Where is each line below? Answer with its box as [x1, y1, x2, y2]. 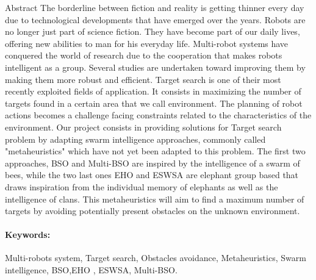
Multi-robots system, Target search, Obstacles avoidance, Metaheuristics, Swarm [5, 251, 306, 264]
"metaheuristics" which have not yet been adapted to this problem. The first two [5, 145, 306, 157]
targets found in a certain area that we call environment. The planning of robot [5, 96, 303, 109]
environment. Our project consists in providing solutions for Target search [5, 120, 282, 133]
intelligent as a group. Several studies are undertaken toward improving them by [5, 60, 306, 73]
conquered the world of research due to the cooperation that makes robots [5, 49, 282, 62]
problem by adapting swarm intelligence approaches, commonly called [5, 132, 266, 145]
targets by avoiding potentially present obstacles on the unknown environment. [5, 204, 300, 217]
